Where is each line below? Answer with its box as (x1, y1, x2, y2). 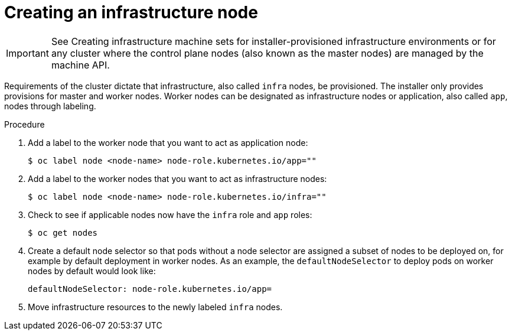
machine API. (51, 58, 110, 71)
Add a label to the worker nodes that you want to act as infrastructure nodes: (28, 173, 327, 184)
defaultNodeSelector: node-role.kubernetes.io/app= (28, 284, 272, 294)
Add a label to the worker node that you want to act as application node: (28, 137, 308, 148)
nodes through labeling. (4, 100, 96, 111)
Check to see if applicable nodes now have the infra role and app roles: (28, 209, 312, 220)
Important (6, 47, 49, 59)
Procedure (4, 119, 45, 129)
